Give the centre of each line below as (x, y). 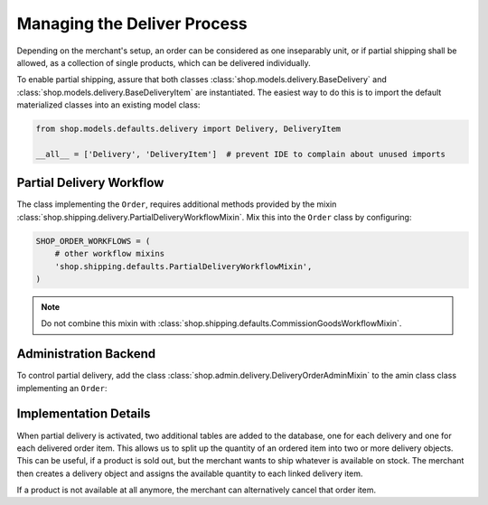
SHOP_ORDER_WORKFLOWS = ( (93, 241)
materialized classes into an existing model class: (108, 105)
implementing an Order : (62, 388)
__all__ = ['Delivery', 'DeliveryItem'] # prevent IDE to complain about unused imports (241, 154)
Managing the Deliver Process (132, 23)
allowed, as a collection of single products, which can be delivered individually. (164, 62)
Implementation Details (84, 414)
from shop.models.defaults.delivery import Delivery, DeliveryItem (188, 129)
